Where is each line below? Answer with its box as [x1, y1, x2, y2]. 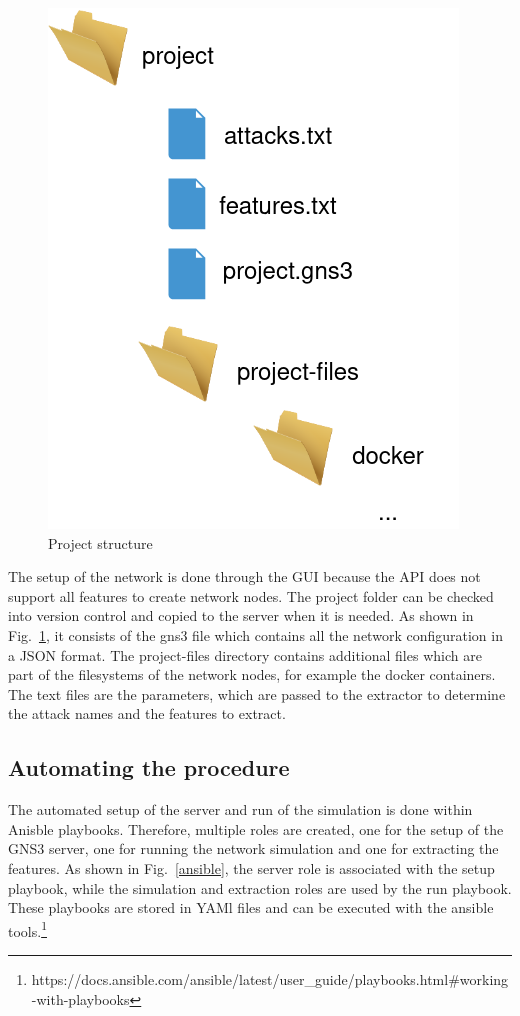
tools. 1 [8, 917, 47, 941]
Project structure [48, 532, 153, 553]
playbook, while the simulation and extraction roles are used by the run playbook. [8, 877, 512, 898]
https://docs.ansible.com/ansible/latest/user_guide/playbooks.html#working [31, 968, 509, 989]
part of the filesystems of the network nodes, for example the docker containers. [8, 664, 496, 685]
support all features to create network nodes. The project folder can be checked [8, 585, 494, 606]
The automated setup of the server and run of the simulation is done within [8, 799, 473, 820]
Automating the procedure [8, 752, 290, 783]
